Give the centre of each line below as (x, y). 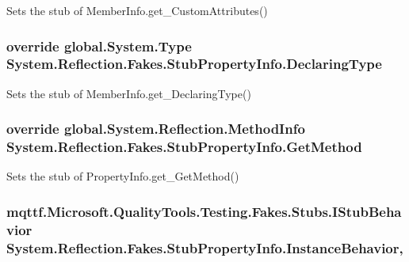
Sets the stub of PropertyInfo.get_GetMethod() (123, 176)
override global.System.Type (99, 46)
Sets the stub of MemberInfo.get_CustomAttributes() (137, 10)
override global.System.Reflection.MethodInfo (156, 129)
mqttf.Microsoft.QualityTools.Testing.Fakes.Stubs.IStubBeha (204, 211)
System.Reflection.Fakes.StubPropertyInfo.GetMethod (184, 147)
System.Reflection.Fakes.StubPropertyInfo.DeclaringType (194, 64)
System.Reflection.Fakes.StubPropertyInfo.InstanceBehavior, (205, 247)
